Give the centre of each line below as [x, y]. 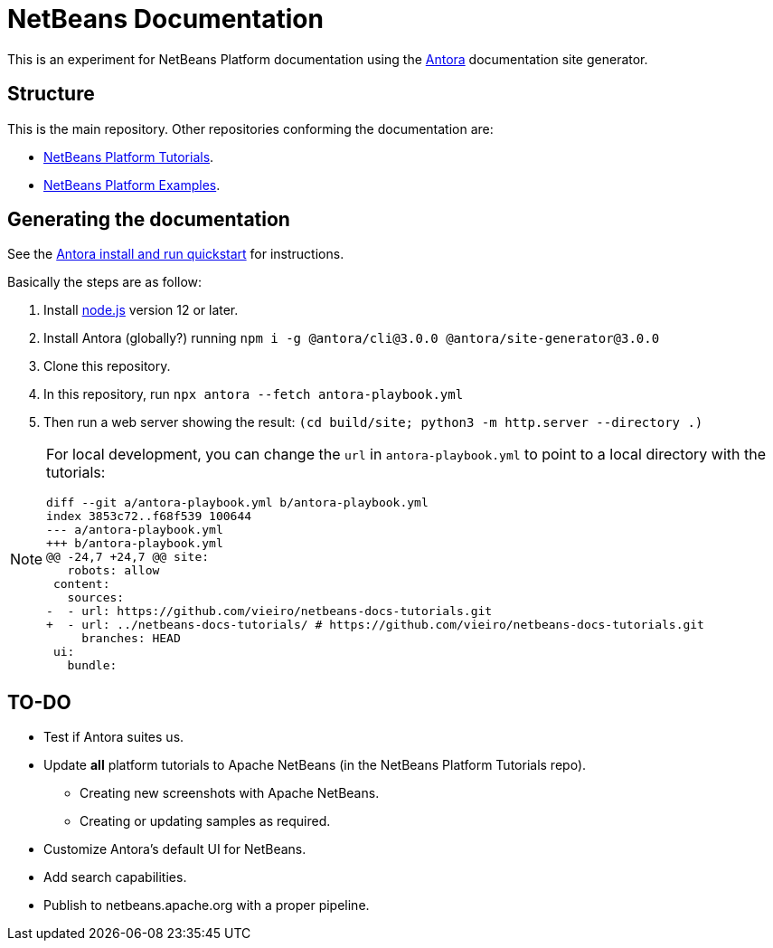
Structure [51, 94]
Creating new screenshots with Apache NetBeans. [230, 793]
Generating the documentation [149, 220]
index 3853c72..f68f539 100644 [149, 517]
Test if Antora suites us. [114, 737]
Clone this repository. [107, 366]
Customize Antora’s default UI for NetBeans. [175, 849]
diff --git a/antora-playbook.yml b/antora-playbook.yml [237, 503]
